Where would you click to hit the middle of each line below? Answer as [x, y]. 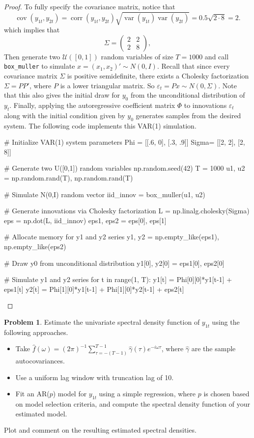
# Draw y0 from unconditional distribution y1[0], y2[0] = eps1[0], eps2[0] [114, 263]
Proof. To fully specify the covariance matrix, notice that [90, 6]
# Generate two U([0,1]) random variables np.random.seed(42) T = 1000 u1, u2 [125, 168]
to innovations [205, 105]
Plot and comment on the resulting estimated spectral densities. [100, 430]
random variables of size [137, 56]
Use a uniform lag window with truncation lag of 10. [95, 377]
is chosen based [226, 394]
